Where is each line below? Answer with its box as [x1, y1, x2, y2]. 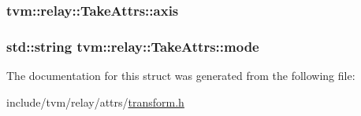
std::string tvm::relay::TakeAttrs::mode [6, 36, 259, 56]
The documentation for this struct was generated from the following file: [6, 67, 355, 84]
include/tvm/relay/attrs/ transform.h [6, 93, 184, 110]
